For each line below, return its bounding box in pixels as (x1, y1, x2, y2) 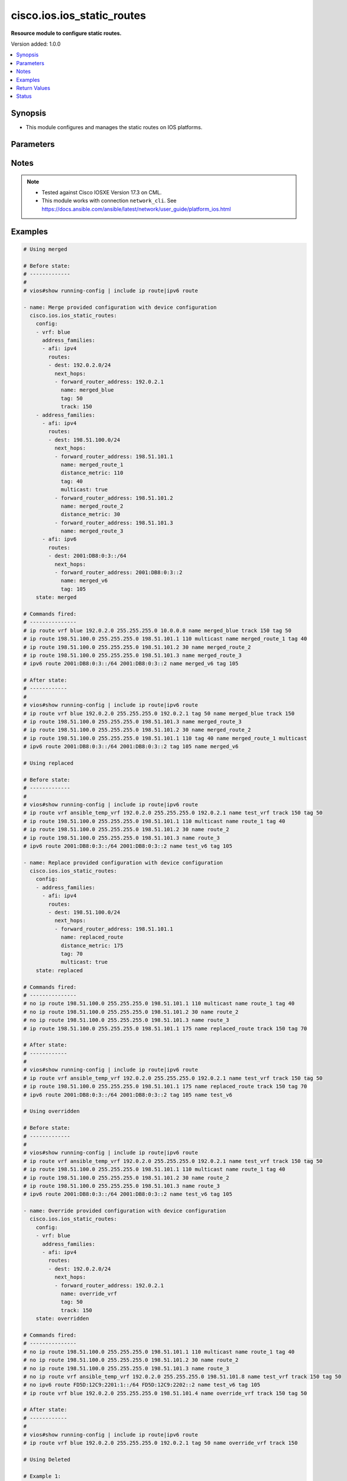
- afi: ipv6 (42, 536, 77, 543)
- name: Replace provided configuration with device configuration (23, 859, 223, 866)
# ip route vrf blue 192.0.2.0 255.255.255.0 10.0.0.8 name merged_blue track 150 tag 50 (23, 627, 292, 634)
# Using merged (23, 246, 67, 252)
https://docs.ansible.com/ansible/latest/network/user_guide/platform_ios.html (41, 205, 231, 213)
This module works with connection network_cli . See (41, 197, 177, 204)
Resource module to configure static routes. (11, 30, 122, 37)
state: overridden (35, 1315, 89, 1322)
